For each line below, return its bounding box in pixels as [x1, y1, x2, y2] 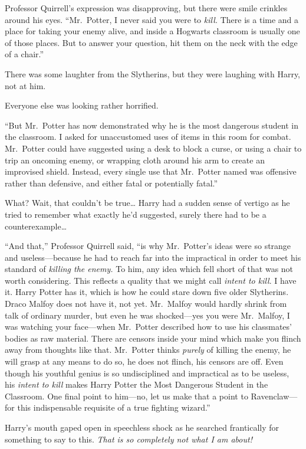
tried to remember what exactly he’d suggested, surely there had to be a [5, 208, 266, 220]
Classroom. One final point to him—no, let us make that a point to [5, 389, 248, 402]
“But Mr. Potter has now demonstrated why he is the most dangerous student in [5, 119, 298, 131]
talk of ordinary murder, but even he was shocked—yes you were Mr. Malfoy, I [5, 309, 290, 321]
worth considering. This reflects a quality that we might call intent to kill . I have [5, 274, 297, 286]
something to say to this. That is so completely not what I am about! [5, 432, 252, 445]
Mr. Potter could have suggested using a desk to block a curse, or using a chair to [5, 142, 302, 154]
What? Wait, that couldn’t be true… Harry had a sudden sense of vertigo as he [5, 196, 290, 209]
